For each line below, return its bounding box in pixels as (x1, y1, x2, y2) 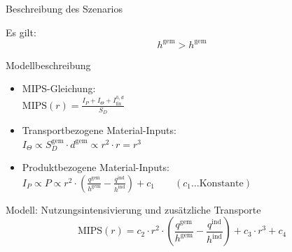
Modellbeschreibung (6, 57, 91, 72)
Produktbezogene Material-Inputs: (22, 160, 169, 175)
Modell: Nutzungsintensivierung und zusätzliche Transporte (6, 202, 261, 216)
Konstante (199, 178, 244, 188)
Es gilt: (6, 24, 36, 39)
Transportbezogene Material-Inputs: (22, 122, 176, 137)
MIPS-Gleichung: (22, 81, 96, 96)
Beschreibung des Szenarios (6, 1, 123, 15)
